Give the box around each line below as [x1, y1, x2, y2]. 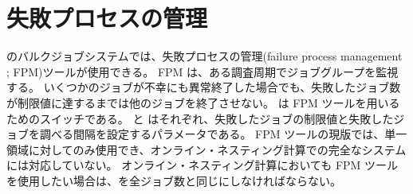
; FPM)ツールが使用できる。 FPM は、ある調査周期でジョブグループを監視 [6, 63, 399, 80]
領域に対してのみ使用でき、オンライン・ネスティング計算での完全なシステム [6, 141, 407, 157]
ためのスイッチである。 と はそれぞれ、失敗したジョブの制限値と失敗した [6, 110, 394, 126]
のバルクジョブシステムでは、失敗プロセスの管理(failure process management [6, 48, 403, 64]
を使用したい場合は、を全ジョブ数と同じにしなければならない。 [6, 172, 341, 188]
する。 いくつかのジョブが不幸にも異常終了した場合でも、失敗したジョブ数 [6, 79, 401, 95]
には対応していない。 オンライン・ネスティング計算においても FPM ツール [6, 157, 399, 173]
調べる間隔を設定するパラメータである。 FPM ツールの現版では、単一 [39, 126, 407, 142]
